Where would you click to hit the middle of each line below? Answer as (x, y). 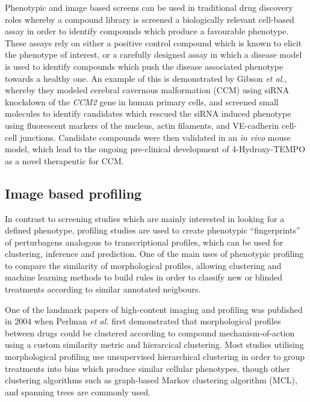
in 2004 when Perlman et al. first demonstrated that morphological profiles (143, 321)
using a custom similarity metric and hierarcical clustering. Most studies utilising (154, 345)
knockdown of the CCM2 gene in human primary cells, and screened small (142, 101)
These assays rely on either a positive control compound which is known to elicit (153, 42)
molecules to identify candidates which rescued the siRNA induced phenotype (148, 113)
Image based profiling (73, 193)
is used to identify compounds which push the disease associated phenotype (144, 66)
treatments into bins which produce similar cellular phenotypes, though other (147, 368)
